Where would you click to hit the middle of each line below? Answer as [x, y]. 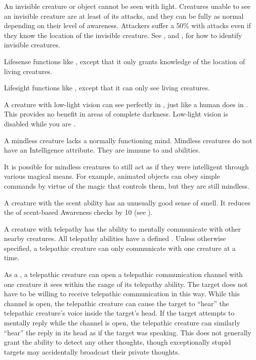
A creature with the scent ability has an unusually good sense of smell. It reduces [127, 202]
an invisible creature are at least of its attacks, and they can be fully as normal [124, 16]
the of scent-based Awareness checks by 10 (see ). [78, 212]
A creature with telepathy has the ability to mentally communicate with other [123, 228]
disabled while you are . [40, 123]
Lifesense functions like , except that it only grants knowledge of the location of [125, 61]
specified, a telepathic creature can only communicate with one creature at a [120, 248]
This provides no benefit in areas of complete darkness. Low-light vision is [116, 114]
